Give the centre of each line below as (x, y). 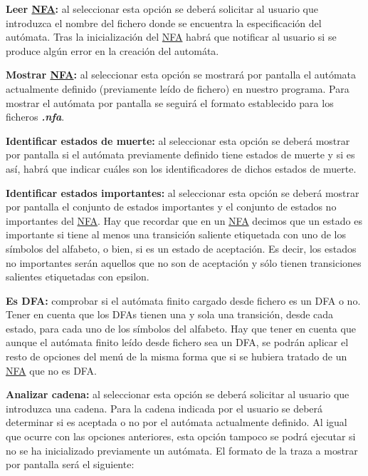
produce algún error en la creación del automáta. (112, 50)
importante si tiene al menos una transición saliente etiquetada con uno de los (176, 234)
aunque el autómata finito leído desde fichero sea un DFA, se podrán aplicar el (177, 342)
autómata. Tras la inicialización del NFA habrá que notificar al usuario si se (171, 37)
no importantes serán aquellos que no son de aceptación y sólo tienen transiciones (184, 262)
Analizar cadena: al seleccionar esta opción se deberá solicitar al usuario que (178, 394)
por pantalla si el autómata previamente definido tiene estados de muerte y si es (180, 155)
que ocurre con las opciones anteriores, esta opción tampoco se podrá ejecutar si (181, 436)
